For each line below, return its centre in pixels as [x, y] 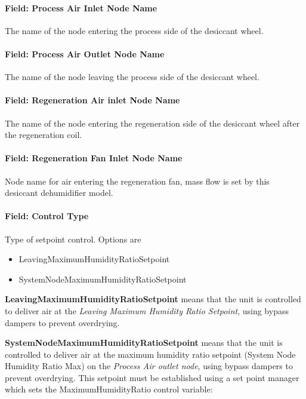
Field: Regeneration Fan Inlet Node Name [94, 158]
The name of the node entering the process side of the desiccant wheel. [134, 30]
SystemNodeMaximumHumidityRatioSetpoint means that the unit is [144, 343]
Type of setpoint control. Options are [73, 239]
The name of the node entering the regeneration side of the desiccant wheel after [152, 123]
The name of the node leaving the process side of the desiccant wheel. [132, 77]
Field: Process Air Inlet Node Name [81, 7]
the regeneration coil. [44, 135]
